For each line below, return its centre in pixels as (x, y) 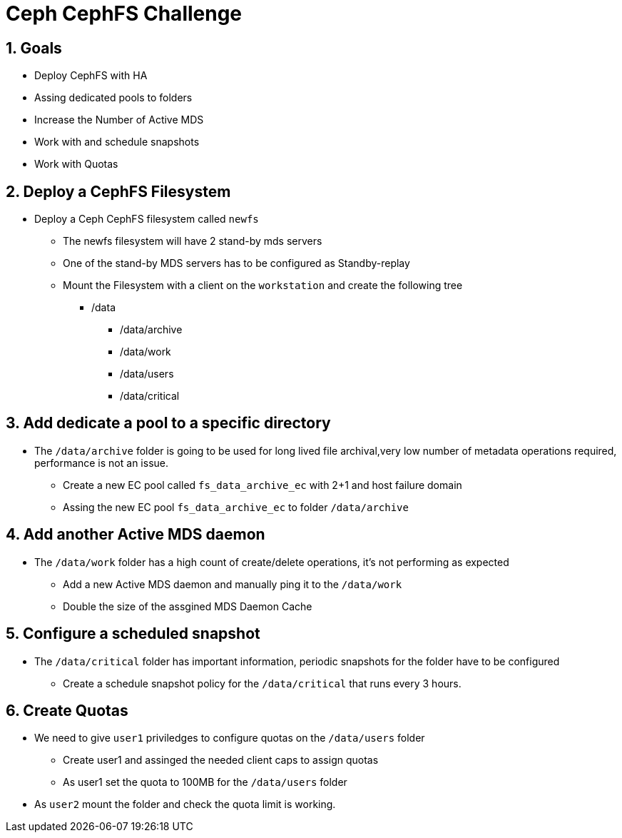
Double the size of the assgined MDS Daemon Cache (188, 606)
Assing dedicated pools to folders (113, 98)
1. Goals (34, 48)
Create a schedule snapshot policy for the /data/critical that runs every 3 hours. (262, 683)
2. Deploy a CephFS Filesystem (118, 191)
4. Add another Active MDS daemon (136, 535)
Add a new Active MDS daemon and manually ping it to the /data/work (233, 584)
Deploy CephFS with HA (91, 76)
